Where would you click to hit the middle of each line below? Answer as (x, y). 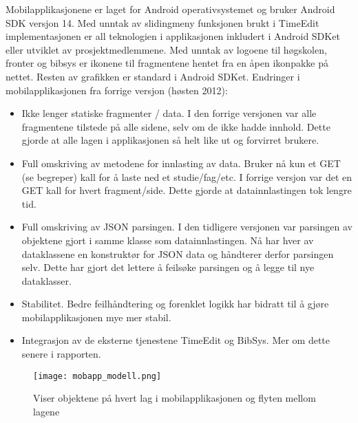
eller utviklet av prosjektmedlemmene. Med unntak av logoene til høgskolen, (166, 49)
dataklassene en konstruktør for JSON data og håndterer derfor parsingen (178, 253)
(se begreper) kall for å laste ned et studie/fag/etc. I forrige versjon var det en (187, 176)
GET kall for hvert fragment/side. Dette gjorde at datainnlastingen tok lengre (187, 190)
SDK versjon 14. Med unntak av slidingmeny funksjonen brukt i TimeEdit (162, 22)
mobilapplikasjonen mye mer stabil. (96, 317)
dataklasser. (46, 280)
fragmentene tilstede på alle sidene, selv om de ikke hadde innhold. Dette (176, 126)
